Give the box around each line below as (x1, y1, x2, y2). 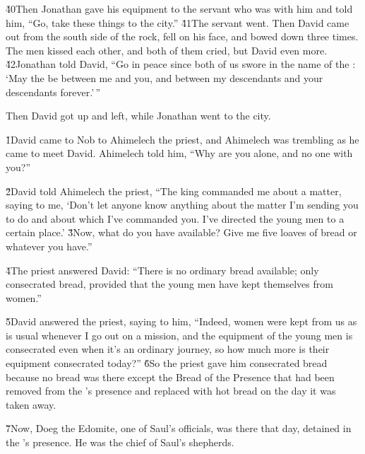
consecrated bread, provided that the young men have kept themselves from (6, 277, 333, 291)
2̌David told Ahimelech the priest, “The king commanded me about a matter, (6, 183, 342, 198)
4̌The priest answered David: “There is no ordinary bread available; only (6, 262, 319, 277)
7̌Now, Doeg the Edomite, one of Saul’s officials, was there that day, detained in (6, 421, 352, 436)
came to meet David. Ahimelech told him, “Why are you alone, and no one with (6, 146, 353, 161)
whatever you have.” (6, 238, 92, 253)
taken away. (6, 397, 56, 412)
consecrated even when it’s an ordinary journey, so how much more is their (6, 342, 330, 356)
